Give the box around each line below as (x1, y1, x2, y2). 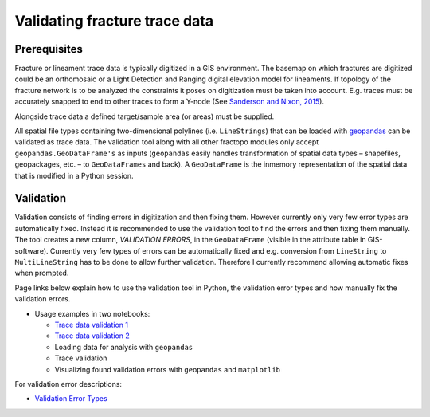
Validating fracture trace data (14, 12, 214, 30)
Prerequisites (14, 42, 83, 56)
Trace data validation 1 (54, 320, 129, 329)
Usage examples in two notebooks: (34, 309, 150, 318)
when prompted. (14, 268, 69, 278)
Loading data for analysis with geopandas (54, 342, 193, 352)
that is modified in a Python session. (14, 171, 135, 180)
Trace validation (54, 353, 107, 363)
